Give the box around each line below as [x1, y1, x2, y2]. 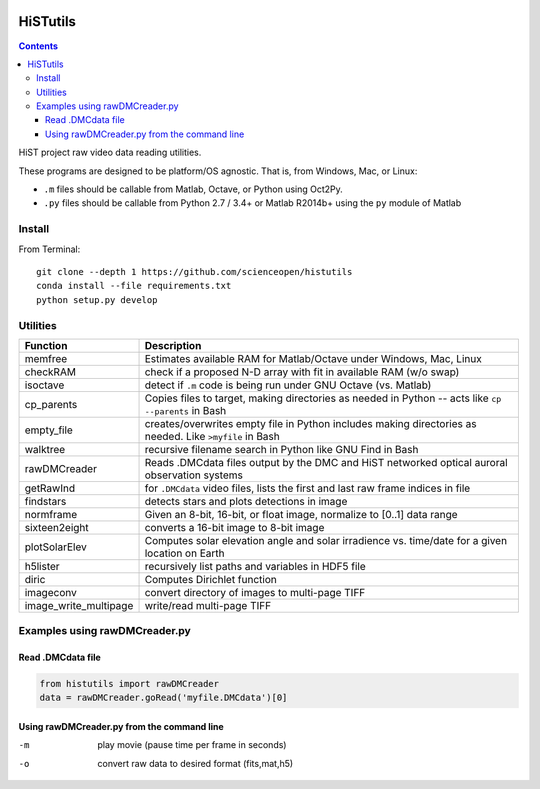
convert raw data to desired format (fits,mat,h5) [97, 757, 294, 769]
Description [144, 338, 202, 352]
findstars [24, 494, 67, 508]
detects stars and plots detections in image [144, 494, 348, 508]
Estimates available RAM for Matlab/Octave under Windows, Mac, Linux [144, 351, 482, 365]
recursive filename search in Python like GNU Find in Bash [144, 442, 419, 456]
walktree [24, 442, 66, 456]
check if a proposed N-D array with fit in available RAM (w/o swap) [144, 365, 460, 379]
